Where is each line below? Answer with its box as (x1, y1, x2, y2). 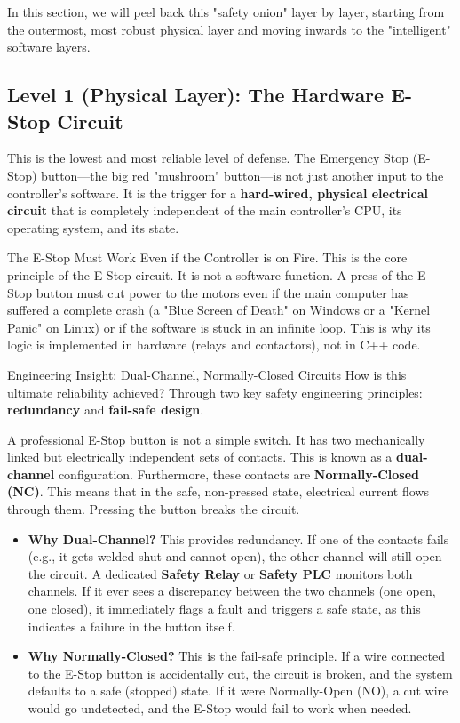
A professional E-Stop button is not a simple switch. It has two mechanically (7, 430, 425, 448)
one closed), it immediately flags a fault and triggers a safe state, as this (28, 599, 421, 618)
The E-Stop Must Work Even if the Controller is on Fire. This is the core (7, 248, 408, 267)
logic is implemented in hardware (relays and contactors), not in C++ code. (7, 335, 421, 354)
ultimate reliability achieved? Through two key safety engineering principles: (7, 382, 423, 401)
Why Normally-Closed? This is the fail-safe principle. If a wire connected (28, 647, 445, 665)
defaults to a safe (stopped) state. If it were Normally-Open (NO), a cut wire (28, 681, 448, 700)
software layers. (7, 37, 91, 56)
